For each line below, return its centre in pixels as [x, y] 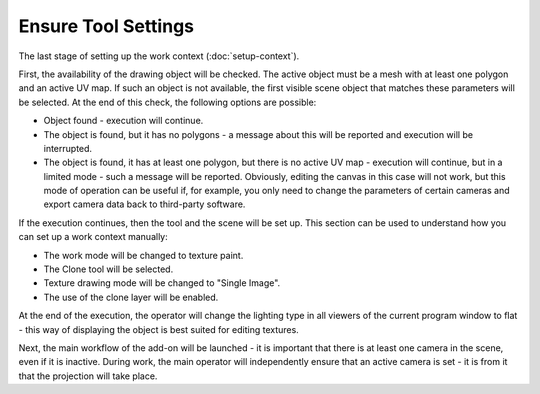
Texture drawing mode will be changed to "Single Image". [162, 283]
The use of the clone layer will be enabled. [131, 297]
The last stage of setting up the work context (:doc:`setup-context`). [159, 56]
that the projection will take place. [88, 376]
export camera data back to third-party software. [144, 204]
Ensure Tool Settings [106, 26]
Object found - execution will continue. [123, 121]
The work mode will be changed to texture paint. [143, 255]
